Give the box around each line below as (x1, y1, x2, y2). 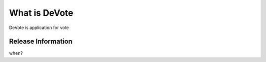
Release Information (9, 37, 73, 46)
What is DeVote (9, 7, 73, 18)
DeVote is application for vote (9, 25, 69, 31)
